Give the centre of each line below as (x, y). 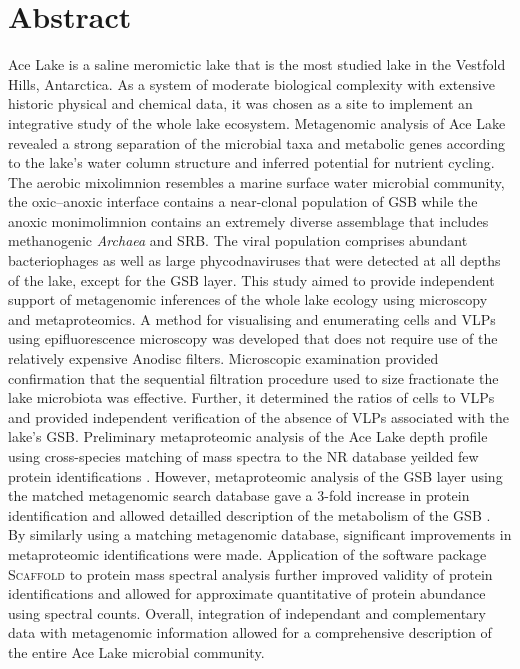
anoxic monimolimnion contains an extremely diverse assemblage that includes (248, 220)
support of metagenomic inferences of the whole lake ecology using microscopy (248, 299)
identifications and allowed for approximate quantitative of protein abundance (247, 593)
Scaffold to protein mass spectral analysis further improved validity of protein (250, 573)
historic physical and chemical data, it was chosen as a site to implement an (240, 103)
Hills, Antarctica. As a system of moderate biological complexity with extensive (251, 83)
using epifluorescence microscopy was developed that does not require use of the (253, 338)
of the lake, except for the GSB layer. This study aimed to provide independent (251, 279)
